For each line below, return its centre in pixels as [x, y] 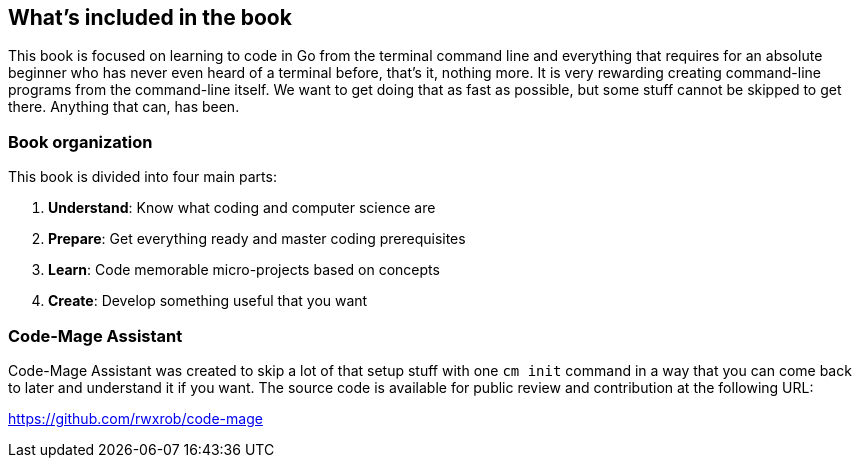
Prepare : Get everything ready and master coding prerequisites [257, 239]
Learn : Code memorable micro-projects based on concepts [244, 270]
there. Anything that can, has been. [124, 107]
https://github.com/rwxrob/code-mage [135, 418]
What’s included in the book [150, 17]
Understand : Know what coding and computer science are [242, 208]
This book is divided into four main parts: [142, 177]
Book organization [80, 141]
